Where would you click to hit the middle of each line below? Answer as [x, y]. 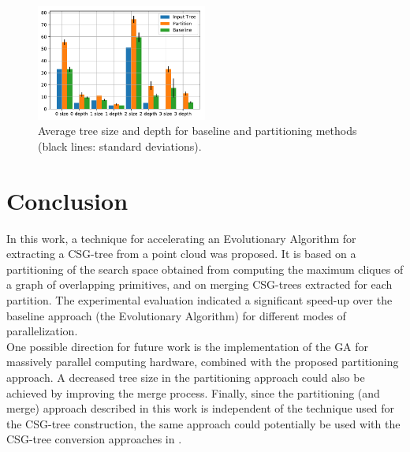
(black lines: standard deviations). [120, 146]
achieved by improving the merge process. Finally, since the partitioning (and [193, 392]
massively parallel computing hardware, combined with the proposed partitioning [203, 362]
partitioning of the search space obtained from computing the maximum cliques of [205, 269]
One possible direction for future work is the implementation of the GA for [188, 346]
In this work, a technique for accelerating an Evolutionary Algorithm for [181, 238]
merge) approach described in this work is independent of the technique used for [201, 408]
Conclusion [67, 200]
